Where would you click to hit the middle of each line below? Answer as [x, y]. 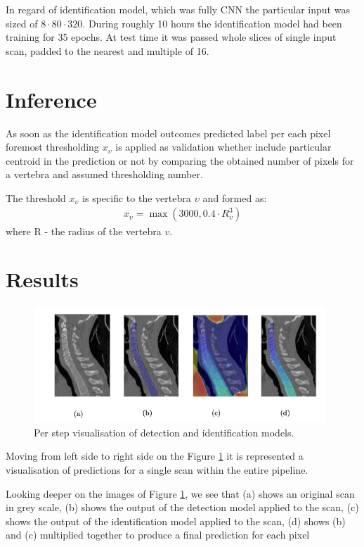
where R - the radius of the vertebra [84, 231]
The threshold [36, 197]
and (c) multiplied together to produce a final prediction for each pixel [158, 535]
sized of [22, 23]
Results [42, 279]
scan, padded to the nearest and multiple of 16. [108, 50]
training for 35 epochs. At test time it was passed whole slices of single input [171, 37]
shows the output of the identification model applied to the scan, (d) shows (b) [176, 521]
